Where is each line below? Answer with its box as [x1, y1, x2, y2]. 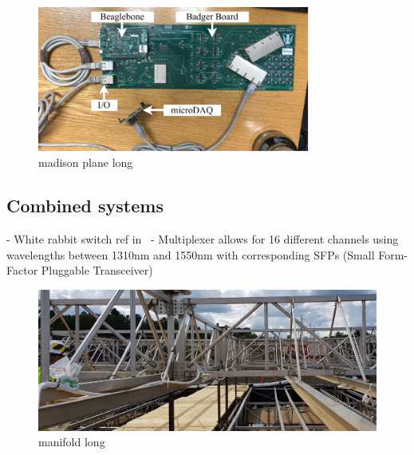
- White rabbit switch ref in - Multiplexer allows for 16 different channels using [6, 231, 399, 247]
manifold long [38, 433, 105, 450]
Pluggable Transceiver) [41, 262, 153, 279]
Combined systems [6, 193, 164, 218]
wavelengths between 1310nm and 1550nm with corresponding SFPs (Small [6, 246, 375, 263]
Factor [6, 262, 38, 279]
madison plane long [38, 154, 133, 171]
